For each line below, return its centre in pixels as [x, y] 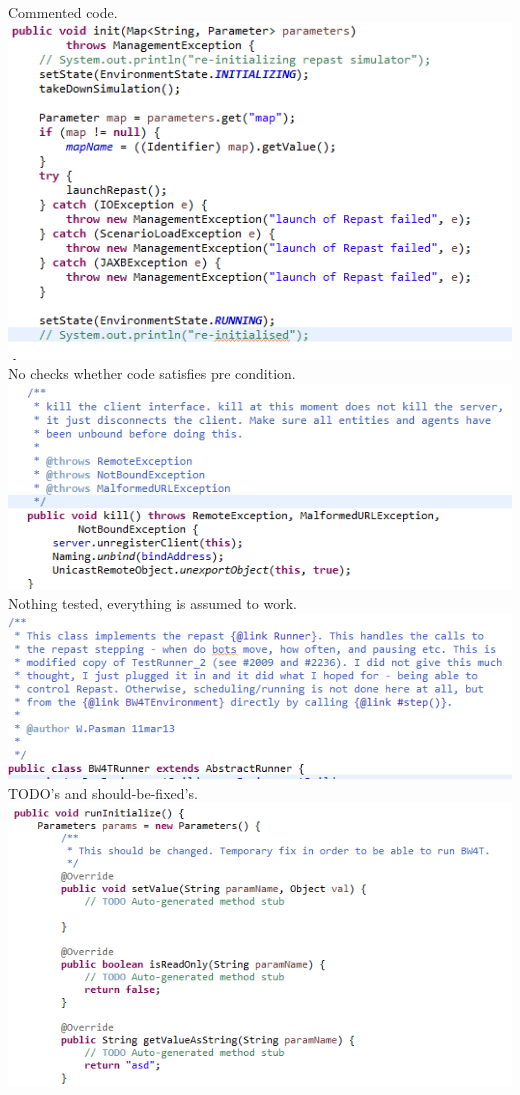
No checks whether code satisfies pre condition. [152, 373]
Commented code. [63, 12]
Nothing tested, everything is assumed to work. [152, 602]
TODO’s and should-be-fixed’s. [103, 792]
